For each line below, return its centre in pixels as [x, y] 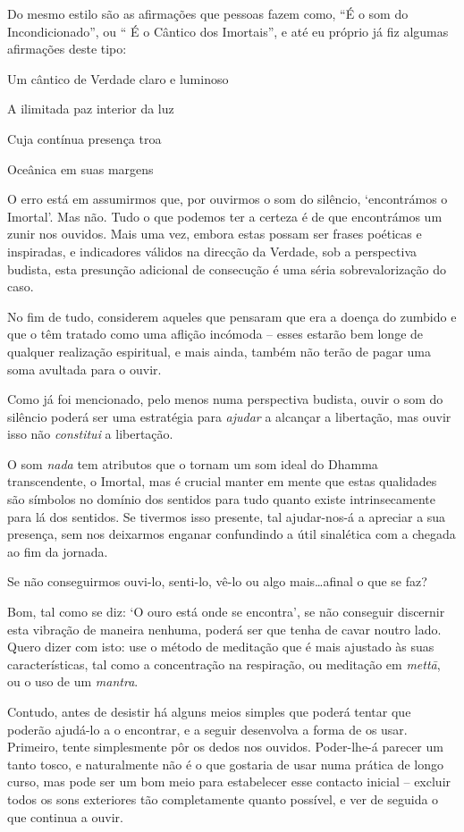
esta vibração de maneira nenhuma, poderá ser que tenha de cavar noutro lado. [224, 629]
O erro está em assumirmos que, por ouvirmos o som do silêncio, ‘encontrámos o [228, 199]
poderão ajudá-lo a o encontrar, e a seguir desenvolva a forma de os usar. [207, 729]
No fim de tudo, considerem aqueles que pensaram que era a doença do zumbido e [232, 316]
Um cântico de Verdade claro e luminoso [118, 78]
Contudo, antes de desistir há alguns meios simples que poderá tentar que [209, 711]
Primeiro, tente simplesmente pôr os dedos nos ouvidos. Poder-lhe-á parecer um [225, 747]
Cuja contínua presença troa [84, 138]
